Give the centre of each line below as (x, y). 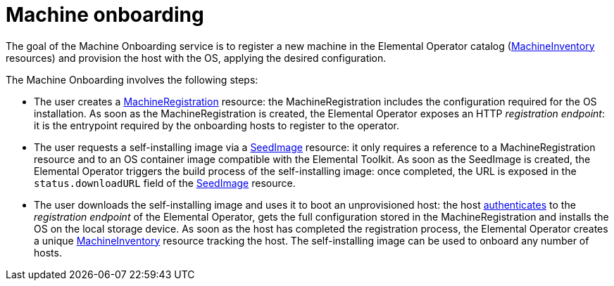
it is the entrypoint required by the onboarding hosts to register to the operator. (217, 125)
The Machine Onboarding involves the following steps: (132, 79)
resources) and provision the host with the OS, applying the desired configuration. (196, 58)
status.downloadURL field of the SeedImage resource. (165, 183)
